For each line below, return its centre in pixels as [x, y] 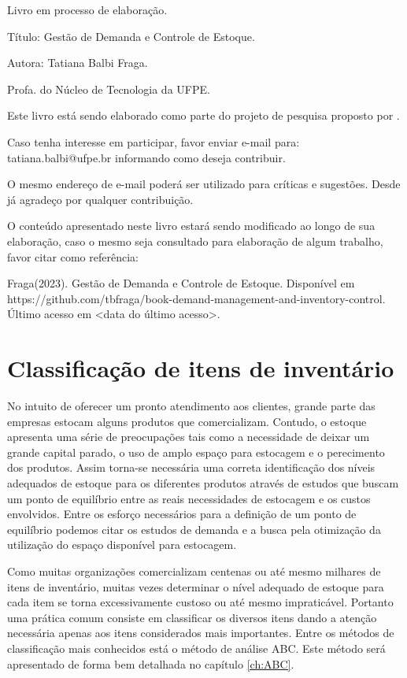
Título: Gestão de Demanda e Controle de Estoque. [131, 36]
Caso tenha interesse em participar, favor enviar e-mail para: [154, 141]
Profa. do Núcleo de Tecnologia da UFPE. [109, 89]
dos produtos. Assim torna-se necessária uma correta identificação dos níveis [191, 467]
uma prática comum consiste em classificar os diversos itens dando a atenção [192, 617]
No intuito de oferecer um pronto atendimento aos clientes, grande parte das [191, 406]
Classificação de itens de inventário [201, 368]
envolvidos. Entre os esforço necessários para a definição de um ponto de [182, 514]
